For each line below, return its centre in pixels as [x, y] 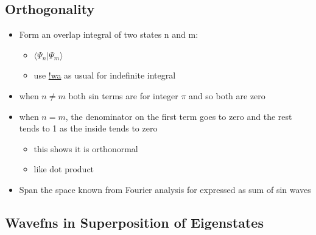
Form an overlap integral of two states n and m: [109, 34]
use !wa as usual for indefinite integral [105, 75]
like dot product [64, 169]
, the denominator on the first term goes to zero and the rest [179, 116]
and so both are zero [227, 95]
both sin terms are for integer [123, 95]
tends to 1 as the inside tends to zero [88, 128]
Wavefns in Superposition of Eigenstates [134, 222]
